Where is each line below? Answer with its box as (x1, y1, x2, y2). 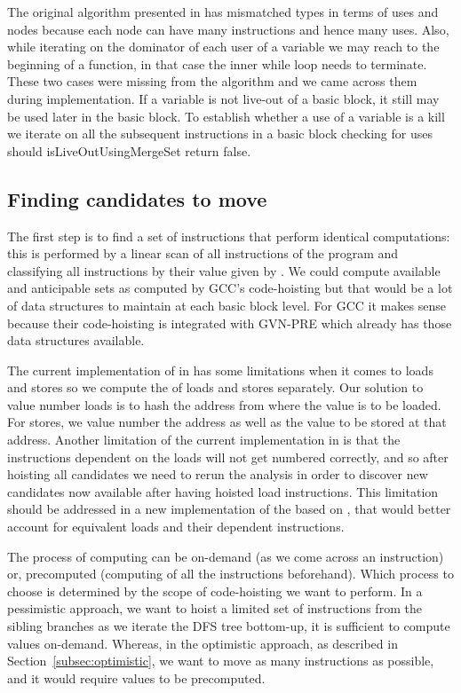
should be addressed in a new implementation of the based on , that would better (7, 500, 451, 518)
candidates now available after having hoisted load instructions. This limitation (7, 482, 439, 500)
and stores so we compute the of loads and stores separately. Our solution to (7, 378, 424, 397)
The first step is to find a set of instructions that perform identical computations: (7, 226, 450, 245)
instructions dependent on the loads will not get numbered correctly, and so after (7, 447, 449, 466)
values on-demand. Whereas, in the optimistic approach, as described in (7, 634, 398, 652)
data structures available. (7, 331, 145, 350)
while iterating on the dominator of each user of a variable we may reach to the (7, 37, 440, 56)
